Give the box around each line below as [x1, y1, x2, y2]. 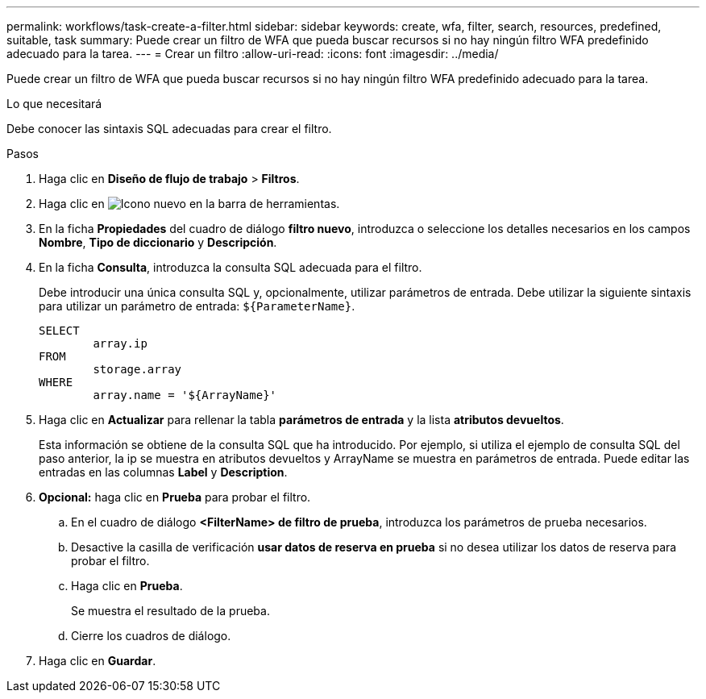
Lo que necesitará [6, 97, 102, 110]
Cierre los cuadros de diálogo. [71, 629, 231, 643]
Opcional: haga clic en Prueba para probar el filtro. [39, 490, 311, 504]
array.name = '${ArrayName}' [93, 389, 277, 402]
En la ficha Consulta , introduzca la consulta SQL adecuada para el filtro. [39, 260, 422, 274]
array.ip [93, 337, 147, 350]
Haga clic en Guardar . [39, 654, 156, 668]
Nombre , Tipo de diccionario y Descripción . [39, 235, 277, 249]
